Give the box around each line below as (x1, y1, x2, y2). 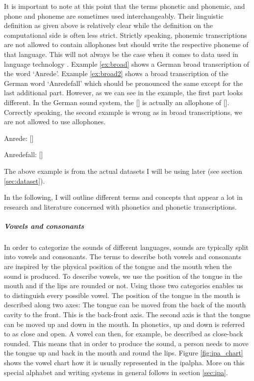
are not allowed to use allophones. (4, 116, 106, 127)
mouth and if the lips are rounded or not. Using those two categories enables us (4, 280, 243, 291)
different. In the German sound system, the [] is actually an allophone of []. (4, 97, 229, 107)
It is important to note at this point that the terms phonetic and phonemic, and (4, 1, 245, 11)
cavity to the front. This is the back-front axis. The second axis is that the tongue (4, 309, 251, 319)
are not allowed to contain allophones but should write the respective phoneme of (4, 39, 249, 50)
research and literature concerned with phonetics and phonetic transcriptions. (4, 201, 237, 212)
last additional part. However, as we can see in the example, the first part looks (4, 87, 243, 98)
